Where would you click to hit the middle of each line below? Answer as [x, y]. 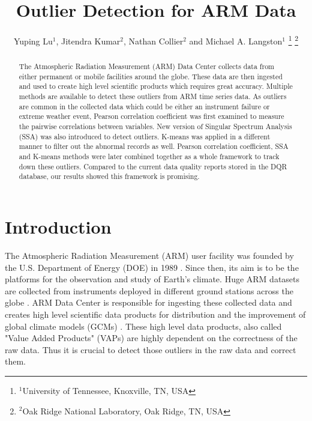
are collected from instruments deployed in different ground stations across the [149, 290]
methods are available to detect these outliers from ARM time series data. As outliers [153, 96]
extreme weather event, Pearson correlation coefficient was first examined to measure [151, 116]
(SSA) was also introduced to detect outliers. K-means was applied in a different [145, 136]
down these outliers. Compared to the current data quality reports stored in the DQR [153, 166]
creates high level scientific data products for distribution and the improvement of [155, 314]
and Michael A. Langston [236, 41]
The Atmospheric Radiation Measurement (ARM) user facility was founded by [149, 255]
